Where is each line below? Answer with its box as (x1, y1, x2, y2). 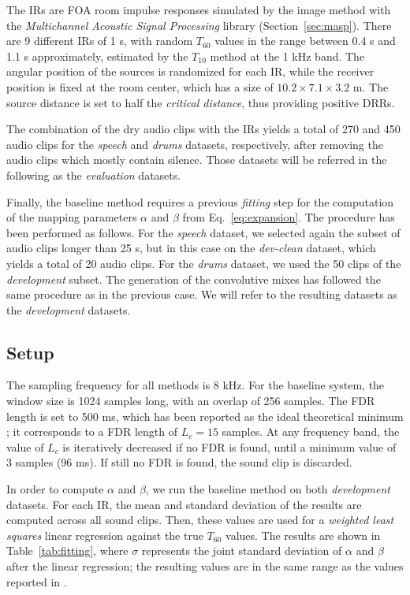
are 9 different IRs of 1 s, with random (6, 32, 193, 49)
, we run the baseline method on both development (145, 481, 391, 497)
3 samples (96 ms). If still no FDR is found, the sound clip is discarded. (6, 454, 352, 470)
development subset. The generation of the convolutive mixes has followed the (6, 270, 381, 287)
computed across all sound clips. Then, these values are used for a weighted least (6, 511, 394, 528)
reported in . (6, 573, 67, 589)
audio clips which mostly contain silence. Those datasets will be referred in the (6, 151, 387, 168)
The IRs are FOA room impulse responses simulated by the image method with (6, 2, 391, 17)
